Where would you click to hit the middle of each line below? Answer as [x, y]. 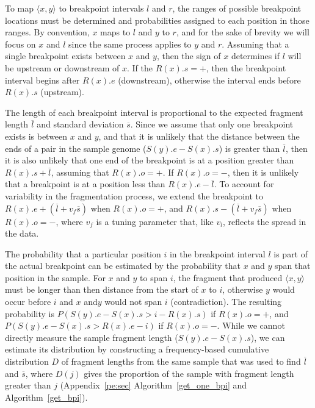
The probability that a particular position [83, 253]
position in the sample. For [55, 277]
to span [154, 277]
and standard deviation [80, 124]
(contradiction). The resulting [226, 302]
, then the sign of [189, 56]
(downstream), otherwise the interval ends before [209, 80]
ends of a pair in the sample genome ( [76, 148]
